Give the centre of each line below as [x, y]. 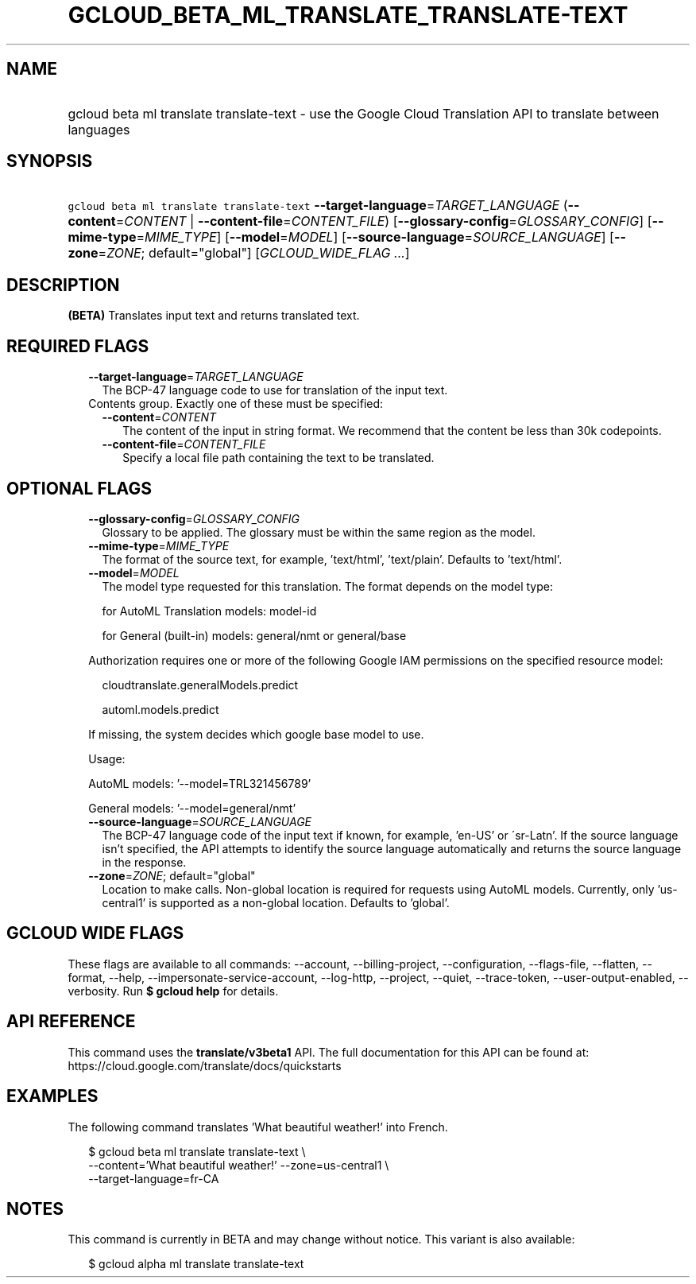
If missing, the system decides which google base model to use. [256, 734]
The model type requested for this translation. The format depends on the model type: [327, 586]
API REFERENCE [71, 1022]
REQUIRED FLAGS [78, 346]
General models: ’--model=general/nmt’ [192, 808]
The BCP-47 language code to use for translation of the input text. [275, 390]
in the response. [144, 862]
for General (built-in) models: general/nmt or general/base [254, 635]
